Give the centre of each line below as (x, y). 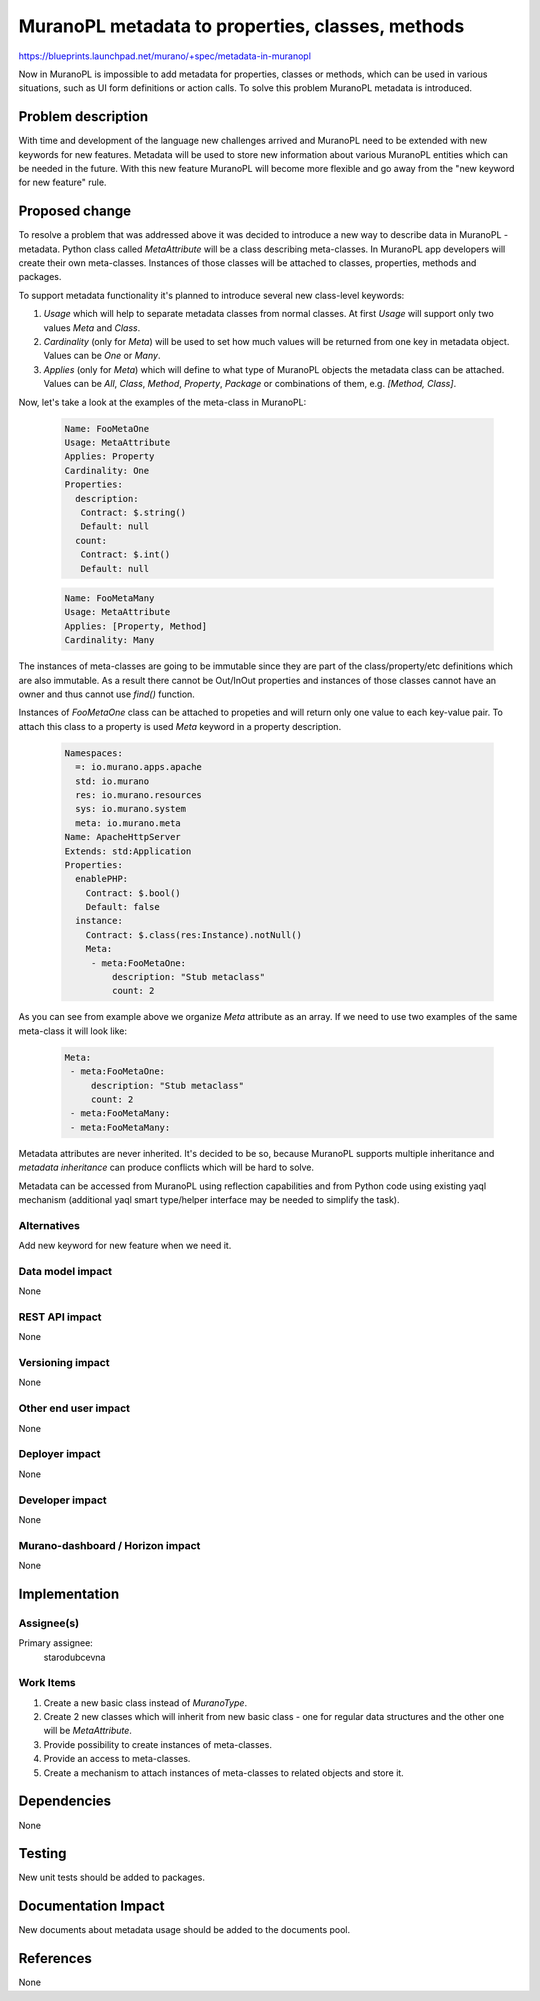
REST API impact (60, 1317)
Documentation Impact (91, 1906)
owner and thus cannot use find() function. (106, 694)
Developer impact (62, 1500)
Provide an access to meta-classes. (117, 1759)
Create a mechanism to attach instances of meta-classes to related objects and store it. (223, 1772)
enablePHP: (102, 879)
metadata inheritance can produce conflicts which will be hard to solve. (166, 1167)
